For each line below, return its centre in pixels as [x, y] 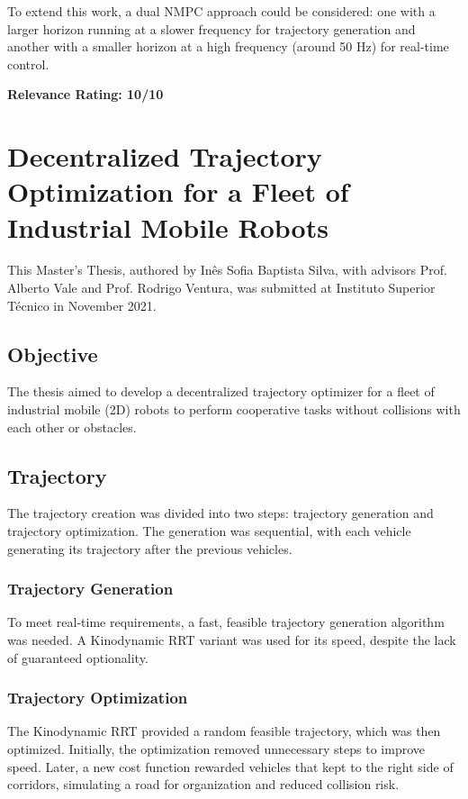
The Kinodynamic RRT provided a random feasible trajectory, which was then [224, 731]
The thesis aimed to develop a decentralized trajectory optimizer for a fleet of [221, 391]
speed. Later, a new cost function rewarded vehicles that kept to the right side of [230, 766]
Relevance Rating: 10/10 [85, 94]
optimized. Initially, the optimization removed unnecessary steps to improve [216, 749]
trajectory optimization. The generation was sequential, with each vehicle [209, 531]
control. [28, 64]
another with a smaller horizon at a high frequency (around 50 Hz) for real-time [228, 46]
